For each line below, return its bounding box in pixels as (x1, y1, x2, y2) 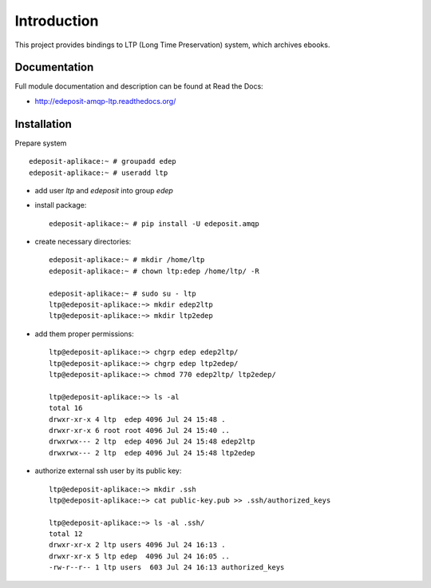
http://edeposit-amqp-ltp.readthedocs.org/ (34, 96, 176, 105)
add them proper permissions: (34, 328, 135, 339)
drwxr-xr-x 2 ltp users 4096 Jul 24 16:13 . (49, 540, 227, 550)
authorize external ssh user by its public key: (34, 466, 182, 475)
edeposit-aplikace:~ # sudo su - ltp (49, 288, 197, 298)
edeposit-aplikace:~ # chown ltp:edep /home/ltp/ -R (49, 266, 259, 276)
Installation (14, 117, 72, 131)
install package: (34, 201, 87, 210)
